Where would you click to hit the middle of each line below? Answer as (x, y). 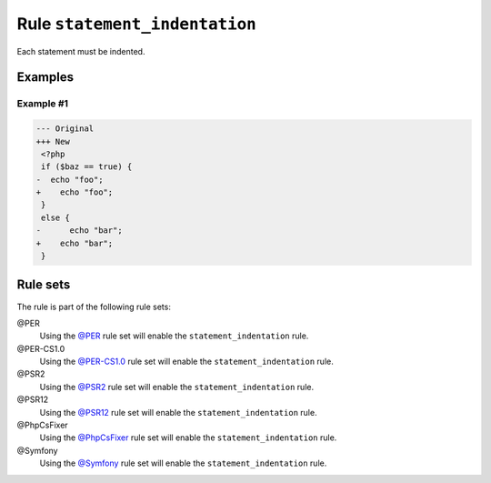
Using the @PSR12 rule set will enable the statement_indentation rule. (178, 412)
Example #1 (42, 104)
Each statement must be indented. (81, 51)
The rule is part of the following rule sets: (94, 307)
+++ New (53, 141)
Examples (45, 77)
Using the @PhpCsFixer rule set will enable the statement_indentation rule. (188, 438)
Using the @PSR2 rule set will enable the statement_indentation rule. (176, 387)
